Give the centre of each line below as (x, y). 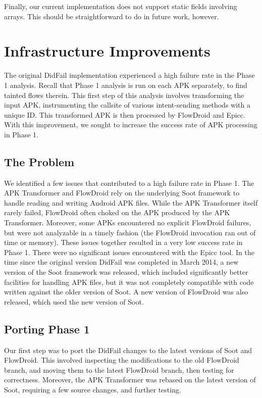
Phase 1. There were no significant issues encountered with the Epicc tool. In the (129, 252)
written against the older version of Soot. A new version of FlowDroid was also (126, 292)
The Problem (39, 161)
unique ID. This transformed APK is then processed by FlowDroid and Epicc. (125, 114)
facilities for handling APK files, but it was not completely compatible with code (129, 282)
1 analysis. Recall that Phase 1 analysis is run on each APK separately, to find (126, 85)
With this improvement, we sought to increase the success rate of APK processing (131, 125)
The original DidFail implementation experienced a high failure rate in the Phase (129, 75)
